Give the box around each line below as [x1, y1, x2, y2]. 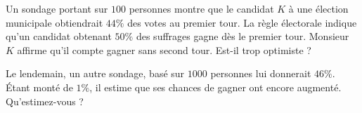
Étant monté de [6, 79, 73, 94]
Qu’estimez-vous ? [6, 93, 84, 108]
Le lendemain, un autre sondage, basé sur [6, 66, 185, 81]
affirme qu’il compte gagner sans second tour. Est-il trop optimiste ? [17, 42, 311, 57]
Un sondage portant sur [6, 1, 108, 15]
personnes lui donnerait [210, 66, 311, 81]
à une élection [288, 1, 349, 15]
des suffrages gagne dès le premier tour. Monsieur [136, 29, 349, 44]
